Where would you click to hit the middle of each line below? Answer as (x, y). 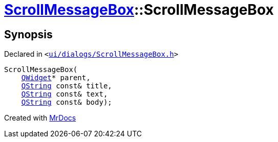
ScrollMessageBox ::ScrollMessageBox (139, 10)
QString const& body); (67, 102)
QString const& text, (65, 94)
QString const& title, (67, 86)
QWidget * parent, (56, 78)
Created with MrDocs (40, 118)
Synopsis (28, 34)
